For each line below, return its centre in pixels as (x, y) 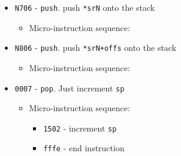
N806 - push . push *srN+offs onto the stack (96, 48)
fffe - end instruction (84, 148)
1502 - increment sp (80, 128)
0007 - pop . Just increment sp (70, 88)
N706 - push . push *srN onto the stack (85, 7)
